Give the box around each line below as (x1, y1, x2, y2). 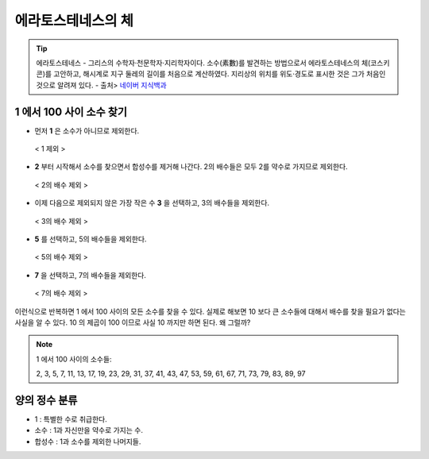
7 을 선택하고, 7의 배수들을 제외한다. (34, 270, 147, 280)
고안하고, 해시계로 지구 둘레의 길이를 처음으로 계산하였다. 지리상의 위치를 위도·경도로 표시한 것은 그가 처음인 (52, 69, 386, 79)
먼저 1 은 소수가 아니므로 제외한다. (34, 125, 140, 135)
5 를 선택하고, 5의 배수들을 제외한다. (34, 234, 147, 244)
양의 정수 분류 (14, 393, 78, 407)
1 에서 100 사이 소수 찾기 (14, 105, 127, 118)
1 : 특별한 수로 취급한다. (34, 415, 107, 424)
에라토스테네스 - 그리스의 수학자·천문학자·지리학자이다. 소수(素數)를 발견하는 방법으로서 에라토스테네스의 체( (36, 58, 371, 67)
